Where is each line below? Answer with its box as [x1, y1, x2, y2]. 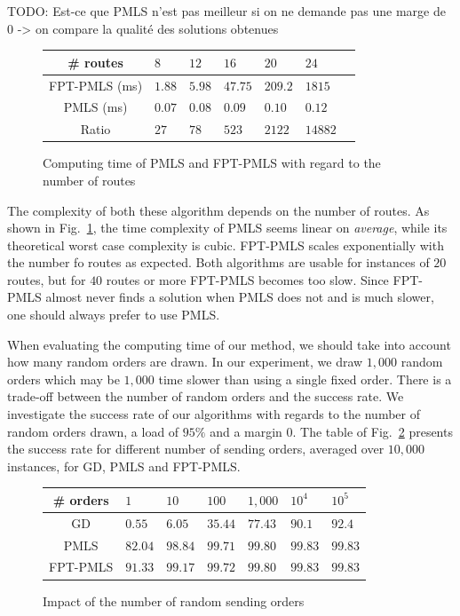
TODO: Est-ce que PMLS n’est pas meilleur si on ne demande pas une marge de [7, 2, 446, 20]
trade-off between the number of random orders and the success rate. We [7, 387, 404, 406]
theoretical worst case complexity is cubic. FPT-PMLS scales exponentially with [7, 235, 444, 254]
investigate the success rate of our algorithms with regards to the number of [7, 405, 420, 423]
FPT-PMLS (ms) [49, 75, 143, 94]
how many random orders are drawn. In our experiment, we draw [7, 352, 363, 371]
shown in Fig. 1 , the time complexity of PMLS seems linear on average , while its [7, 218, 448, 237]
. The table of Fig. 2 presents [292, 422, 453, 440]
